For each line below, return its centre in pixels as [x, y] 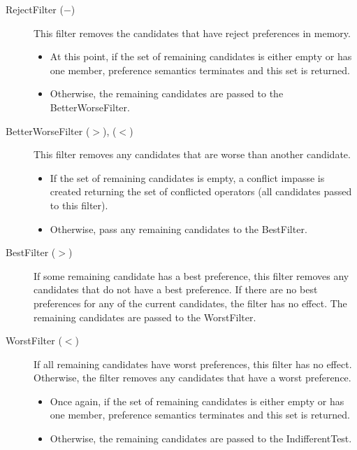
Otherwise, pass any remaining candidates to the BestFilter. [178, 228]
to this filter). [79, 205]
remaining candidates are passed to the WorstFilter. [145, 317]
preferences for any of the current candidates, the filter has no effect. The [190, 303]
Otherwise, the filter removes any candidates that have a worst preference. [192, 378]
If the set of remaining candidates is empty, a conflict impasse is [187, 177]
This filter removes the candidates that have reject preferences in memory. [192, 33]
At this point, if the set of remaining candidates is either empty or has [201, 56]
